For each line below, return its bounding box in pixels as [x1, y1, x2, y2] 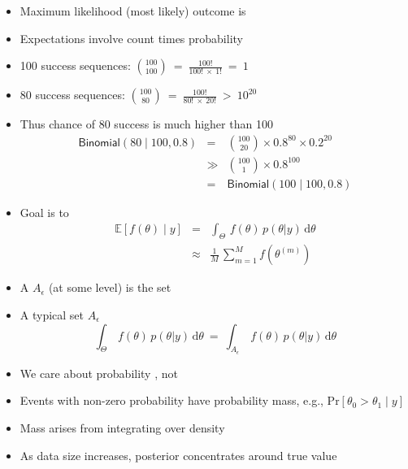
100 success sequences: [20, 57, 131, 74]
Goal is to [20, 203, 69, 220]
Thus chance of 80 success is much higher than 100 [20, 115, 273, 132]
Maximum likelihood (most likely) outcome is [20, 2, 246, 19]
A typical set [20, 306, 85, 323]
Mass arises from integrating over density [20, 419, 225, 436]
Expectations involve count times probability [20, 29, 243, 46]
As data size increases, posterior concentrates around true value [20, 446, 337, 463]
